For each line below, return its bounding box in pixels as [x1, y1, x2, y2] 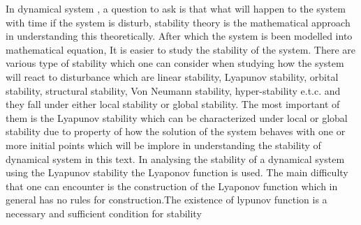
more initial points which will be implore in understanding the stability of [6, 137, 321, 152]
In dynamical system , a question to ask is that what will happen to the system [6, 1, 346, 15]
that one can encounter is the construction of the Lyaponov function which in [6, 178, 338, 193]
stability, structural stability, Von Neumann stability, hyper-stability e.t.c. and [6, 83, 341, 98]
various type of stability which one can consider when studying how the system [6, 56, 344, 70]
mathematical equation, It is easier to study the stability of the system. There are [6, 42, 356, 56]
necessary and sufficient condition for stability [6, 205, 202, 220]
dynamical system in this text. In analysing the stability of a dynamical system [6, 151, 345, 166]
